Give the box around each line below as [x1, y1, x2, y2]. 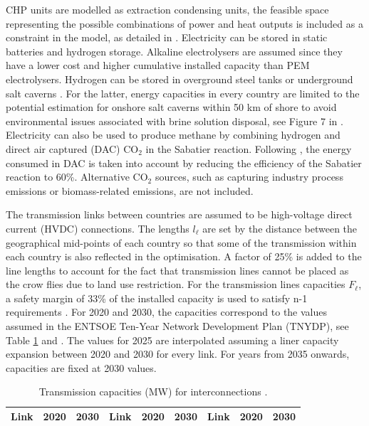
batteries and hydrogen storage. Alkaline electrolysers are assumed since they [6, 43, 343, 58]
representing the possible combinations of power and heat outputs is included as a [6, 16, 363, 31]
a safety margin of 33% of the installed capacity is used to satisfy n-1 [6, 290, 308, 305]
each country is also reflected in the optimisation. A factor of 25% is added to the [6, 249, 362, 264]
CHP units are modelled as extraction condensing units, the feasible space [6, 2, 329, 16]
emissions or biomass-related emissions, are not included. [6, 183, 254, 198]
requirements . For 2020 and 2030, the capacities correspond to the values [6, 304, 328, 319]
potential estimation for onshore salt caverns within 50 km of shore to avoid [6, 100, 337, 115]
